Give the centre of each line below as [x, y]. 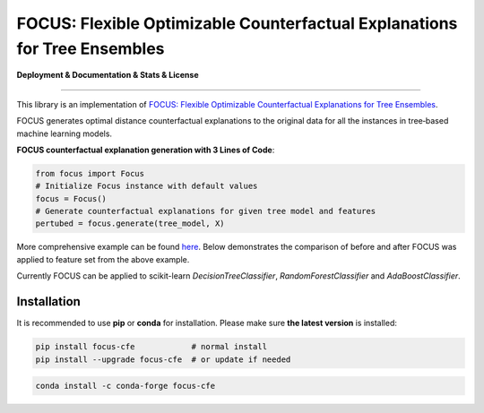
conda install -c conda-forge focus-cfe [125, 386]
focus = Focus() [71, 198]
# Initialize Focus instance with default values [147, 186]
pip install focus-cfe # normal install [151, 347]
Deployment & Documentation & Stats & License [108, 75]
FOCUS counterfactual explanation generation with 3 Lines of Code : [146, 150]
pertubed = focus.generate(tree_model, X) [130, 224]
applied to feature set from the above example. [103, 259]
